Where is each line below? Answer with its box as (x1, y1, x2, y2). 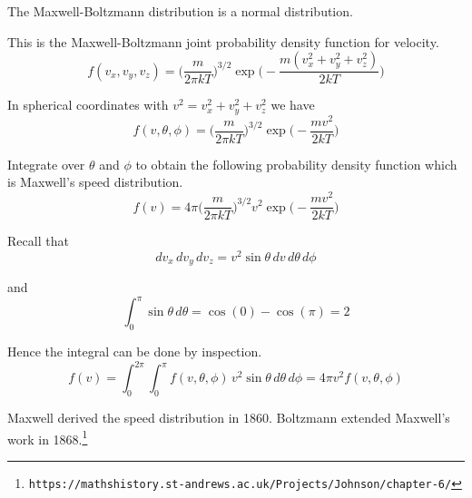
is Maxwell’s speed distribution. (7, 172, 183, 191)
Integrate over (7, 154, 85, 173)
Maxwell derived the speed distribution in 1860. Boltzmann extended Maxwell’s (7, 408, 450, 427)
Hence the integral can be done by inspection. (7, 342, 262, 361)
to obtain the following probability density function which (135, 154, 457, 173)
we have (270, 95, 315, 114)
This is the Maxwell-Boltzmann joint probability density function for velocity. (7, 32, 439, 51)
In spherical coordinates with (7, 95, 169, 114)
